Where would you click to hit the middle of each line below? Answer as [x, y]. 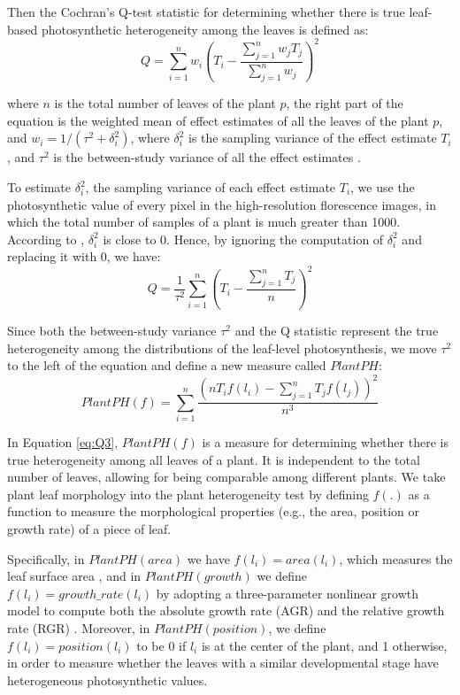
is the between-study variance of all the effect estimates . [207, 157]
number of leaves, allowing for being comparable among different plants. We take [226, 477]
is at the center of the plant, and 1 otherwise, [324, 645]
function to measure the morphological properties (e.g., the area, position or [213, 511]
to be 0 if [161, 645]
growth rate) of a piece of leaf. [89, 529]
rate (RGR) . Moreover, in [79, 627]
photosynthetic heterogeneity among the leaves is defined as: [205, 29]
